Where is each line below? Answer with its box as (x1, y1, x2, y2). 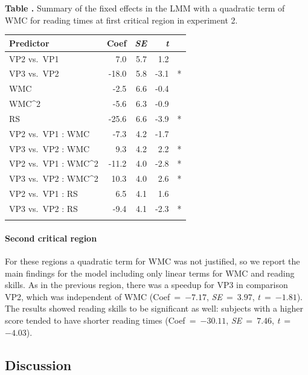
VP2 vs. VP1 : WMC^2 (9, 157, 98, 170)
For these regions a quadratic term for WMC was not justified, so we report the (5, 255, 300, 268)
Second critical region (5, 231, 97, 244)
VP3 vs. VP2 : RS (9, 202, 78, 214)
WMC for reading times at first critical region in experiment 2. (5, 13, 238, 26)
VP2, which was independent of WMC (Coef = (5, 290, 181, 303)
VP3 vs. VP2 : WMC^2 (9, 172, 98, 185)
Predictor (9, 36, 50, 49)
